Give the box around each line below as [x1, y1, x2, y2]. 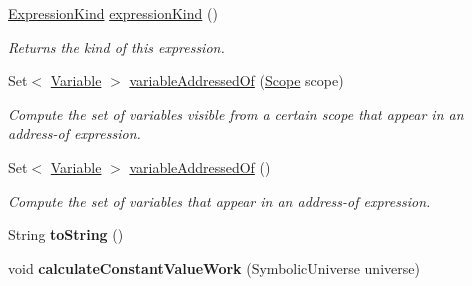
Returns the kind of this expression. [8, 36, 225, 57]
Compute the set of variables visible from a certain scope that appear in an [8, 103, 464, 124]
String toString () [8, 224, 124, 245]
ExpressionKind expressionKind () [8, 3, 218, 23]
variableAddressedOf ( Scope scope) [129, 70, 344, 91]
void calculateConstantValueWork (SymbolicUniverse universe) [8, 257, 420, 278]
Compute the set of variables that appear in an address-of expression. [8, 190, 431, 211]
